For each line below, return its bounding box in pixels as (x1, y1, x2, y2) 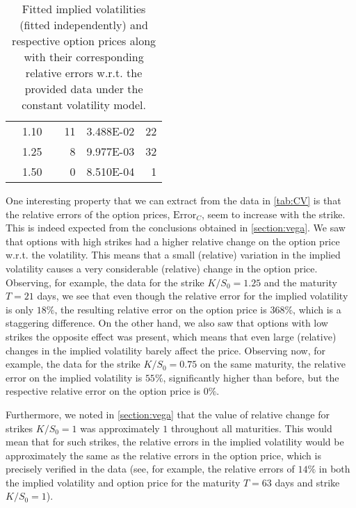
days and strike (275, 475, 340, 489)
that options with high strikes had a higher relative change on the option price (6, 233, 340, 248)
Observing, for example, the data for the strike (6, 275, 204, 289)
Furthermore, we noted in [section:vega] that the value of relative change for (6, 407, 330, 421)
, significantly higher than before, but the (163, 370, 339, 384)
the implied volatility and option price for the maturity (6, 475, 241, 489)
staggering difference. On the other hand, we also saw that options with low (6, 316, 328, 330)
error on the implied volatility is (6, 370, 143, 384)
